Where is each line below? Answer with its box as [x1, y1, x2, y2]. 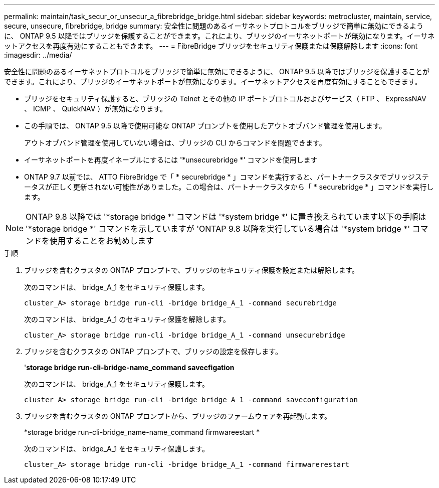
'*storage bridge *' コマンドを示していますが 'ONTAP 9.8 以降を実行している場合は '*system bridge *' [26, 224, 410, 234]
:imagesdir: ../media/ [4, 51, 72, 59]
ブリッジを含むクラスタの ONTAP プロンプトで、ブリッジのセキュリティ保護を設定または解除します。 [24, 266, 359, 274]
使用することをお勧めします [50, 236, 154, 246]
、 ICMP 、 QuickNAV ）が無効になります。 [24, 104, 167, 113]
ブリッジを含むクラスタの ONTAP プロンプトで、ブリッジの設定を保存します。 [24, 347, 282, 356]
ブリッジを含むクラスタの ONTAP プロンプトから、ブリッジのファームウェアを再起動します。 [24, 412, 332, 420]
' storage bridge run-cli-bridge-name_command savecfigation [24, 363, 235, 372]
